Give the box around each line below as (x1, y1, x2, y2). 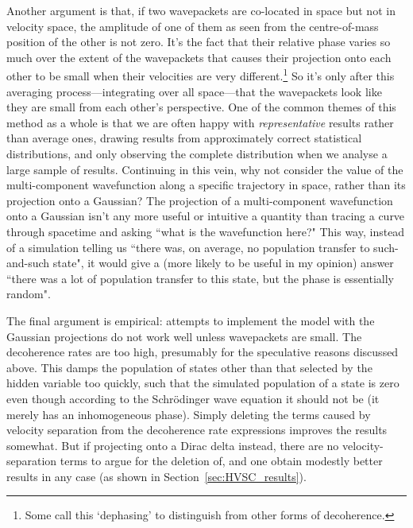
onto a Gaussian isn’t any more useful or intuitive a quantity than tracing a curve (6, 208, 405, 224)
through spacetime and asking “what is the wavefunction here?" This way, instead (6, 223, 405, 239)
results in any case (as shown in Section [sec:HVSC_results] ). (6, 468, 307, 484)
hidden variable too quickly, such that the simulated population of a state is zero (6, 375, 399, 391)
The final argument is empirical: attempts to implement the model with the (6, 312, 375, 328)
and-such (6, 254, 50, 271)
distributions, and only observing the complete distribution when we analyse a (6, 146, 388, 161)
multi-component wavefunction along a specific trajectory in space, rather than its (6, 177, 406, 193)
